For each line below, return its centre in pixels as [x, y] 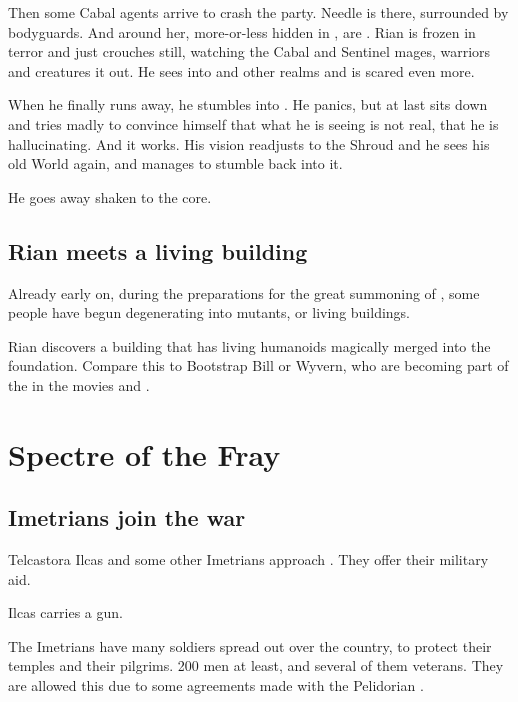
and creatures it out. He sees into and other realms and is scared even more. [241, 70]
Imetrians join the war [127, 517]
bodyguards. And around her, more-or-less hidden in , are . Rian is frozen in [242, 31]
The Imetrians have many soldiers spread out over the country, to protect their [250, 645]
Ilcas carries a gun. [65, 612]
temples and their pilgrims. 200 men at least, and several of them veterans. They [256, 665]
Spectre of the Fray [144, 453]
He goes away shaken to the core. [110, 196]
